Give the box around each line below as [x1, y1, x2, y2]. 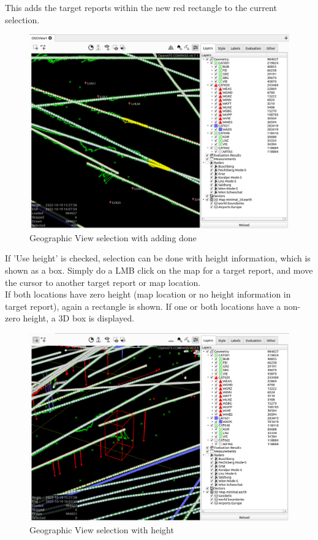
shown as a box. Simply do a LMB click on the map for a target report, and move [5, 263, 313, 276]
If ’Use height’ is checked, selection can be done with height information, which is [5, 252, 311, 264]
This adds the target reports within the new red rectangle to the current [5, 1, 277, 13]
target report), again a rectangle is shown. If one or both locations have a [5, 299, 281, 312]
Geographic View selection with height [29, 523, 174, 536]
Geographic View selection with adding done [29, 231, 197, 244]
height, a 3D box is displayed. [23, 312, 135, 324]
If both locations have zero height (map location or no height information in [5, 288, 291, 301]
